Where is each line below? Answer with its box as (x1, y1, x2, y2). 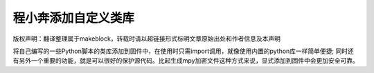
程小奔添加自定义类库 (12, 10, 135, 25)
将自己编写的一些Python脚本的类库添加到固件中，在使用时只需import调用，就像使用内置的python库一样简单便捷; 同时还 (12, 47, 355, 55)
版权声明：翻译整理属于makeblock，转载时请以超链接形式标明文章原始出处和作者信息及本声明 (12, 34, 280, 43)
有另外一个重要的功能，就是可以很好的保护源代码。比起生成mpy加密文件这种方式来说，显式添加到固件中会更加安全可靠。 (12, 56, 359, 65)
